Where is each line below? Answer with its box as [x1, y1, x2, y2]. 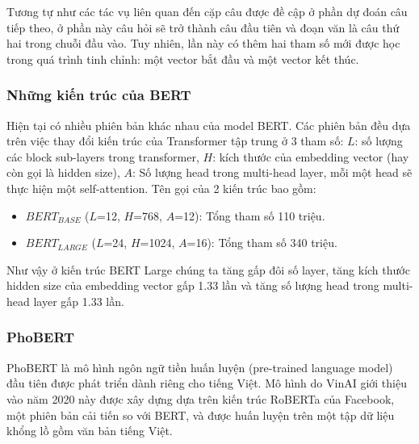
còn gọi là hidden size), [6, 164, 120, 181]
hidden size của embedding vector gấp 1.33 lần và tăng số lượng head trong [6, 277, 379, 294]
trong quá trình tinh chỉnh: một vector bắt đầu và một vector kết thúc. [6, 50, 359, 67]
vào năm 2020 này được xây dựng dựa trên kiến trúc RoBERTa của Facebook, [6, 390, 395, 407]
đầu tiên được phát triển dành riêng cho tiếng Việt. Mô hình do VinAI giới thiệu [6, 375, 407, 392]
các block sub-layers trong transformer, [6, 148, 199, 165]
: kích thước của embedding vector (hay [212, 148, 409, 165]
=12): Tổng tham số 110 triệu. [174, 207, 325, 224]
